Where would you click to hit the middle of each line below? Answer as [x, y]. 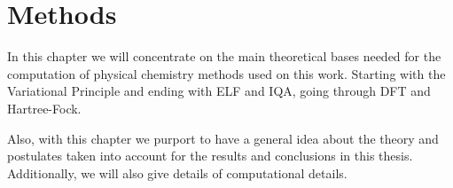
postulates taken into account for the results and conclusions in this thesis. [210, 156]
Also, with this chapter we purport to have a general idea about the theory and [223, 138]
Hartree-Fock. [44, 108]
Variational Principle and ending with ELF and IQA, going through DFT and [219, 91]
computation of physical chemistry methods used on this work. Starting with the [226, 73]
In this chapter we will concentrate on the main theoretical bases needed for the [224, 56]
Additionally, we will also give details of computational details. [177, 172]
